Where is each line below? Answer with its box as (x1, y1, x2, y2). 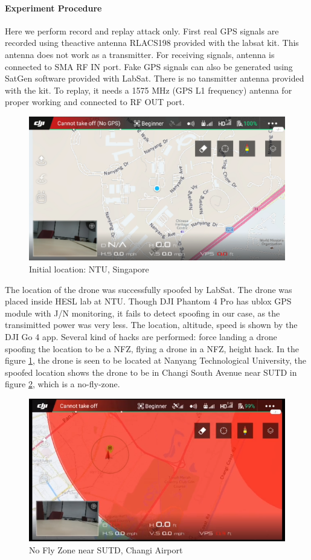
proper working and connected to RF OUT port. (5, 95, 185, 108)
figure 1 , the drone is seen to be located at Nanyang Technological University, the (5, 354, 306, 367)
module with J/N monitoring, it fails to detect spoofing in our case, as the (5, 306, 280, 319)
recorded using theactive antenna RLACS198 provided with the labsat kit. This (5, 36, 299, 49)
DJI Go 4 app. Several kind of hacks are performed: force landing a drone (5, 330, 277, 343)
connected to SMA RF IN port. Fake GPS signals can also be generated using (5, 60, 293, 72)
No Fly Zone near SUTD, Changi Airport (29, 543, 183, 556)
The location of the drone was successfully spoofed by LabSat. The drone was (5, 283, 292, 295)
